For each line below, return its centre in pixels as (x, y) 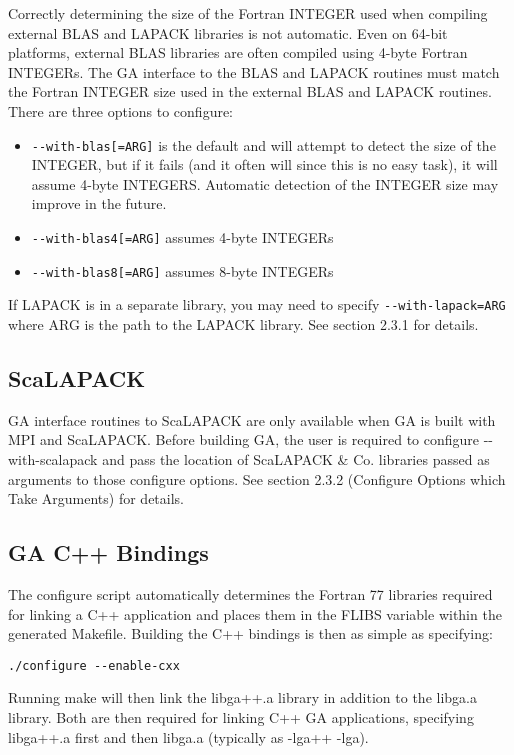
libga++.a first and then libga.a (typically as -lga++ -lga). (188, 736)
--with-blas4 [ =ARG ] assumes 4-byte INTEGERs (182, 237)
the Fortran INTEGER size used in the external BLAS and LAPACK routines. (250, 91)
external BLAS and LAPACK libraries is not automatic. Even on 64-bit (228, 32)
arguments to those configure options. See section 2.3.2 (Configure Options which (257, 478)
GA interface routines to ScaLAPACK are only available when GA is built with (252, 419)
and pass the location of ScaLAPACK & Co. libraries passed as (296, 458)
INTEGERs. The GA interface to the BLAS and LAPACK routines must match (254, 71)
